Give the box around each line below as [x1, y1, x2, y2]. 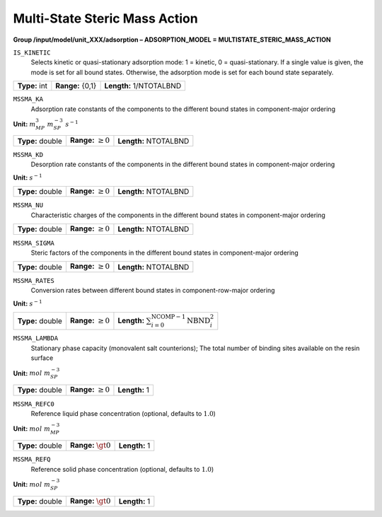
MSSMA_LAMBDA [13, 335, 59, 342]
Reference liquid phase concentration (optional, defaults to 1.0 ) [30, 409, 216, 417]
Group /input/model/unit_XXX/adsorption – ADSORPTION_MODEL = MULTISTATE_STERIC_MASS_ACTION [13, 35, 332, 44]
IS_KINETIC [13, 48, 51, 57]
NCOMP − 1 [151, 313, 186, 320]
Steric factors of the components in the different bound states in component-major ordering [30, 248, 299, 257]
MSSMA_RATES [13, 277, 54, 284]
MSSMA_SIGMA [13, 239, 54, 247]
